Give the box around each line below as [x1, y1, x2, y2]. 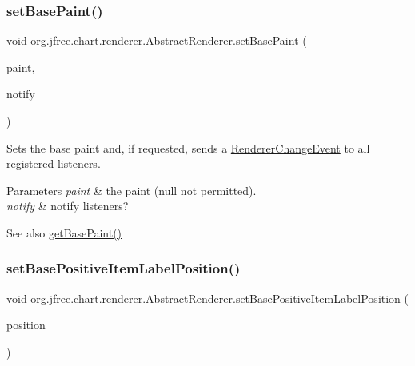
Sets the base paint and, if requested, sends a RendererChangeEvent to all [6, 139, 370, 156]
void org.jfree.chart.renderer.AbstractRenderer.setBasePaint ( [6, 32, 307, 49]
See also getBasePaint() [6, 224, 122, 241]
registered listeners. [6, 155, 101, 172]
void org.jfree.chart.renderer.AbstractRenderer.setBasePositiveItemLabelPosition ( [6, 289, 409, 306]
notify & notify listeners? [6, 197, 129, 214]
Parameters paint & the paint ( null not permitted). [6, 181, 257, 198]
